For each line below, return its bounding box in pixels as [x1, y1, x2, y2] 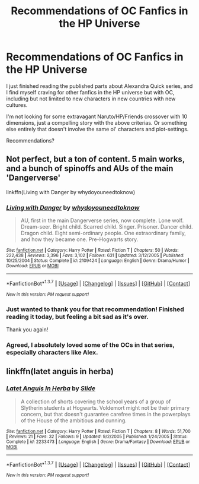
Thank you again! [6, 326, 49, 333]
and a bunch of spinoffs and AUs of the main [6, 163, 174, 173]
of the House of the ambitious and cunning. [20, 417, 127, 424]
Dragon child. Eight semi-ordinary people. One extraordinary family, [20, 230, 187, 237]
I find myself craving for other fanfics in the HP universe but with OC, [6, 88, 175, 96]
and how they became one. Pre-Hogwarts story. [20, 236, 139, 243]
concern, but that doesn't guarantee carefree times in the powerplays [20, 410, 191, 417]
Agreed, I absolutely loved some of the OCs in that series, [6, 340, 175, 349]
